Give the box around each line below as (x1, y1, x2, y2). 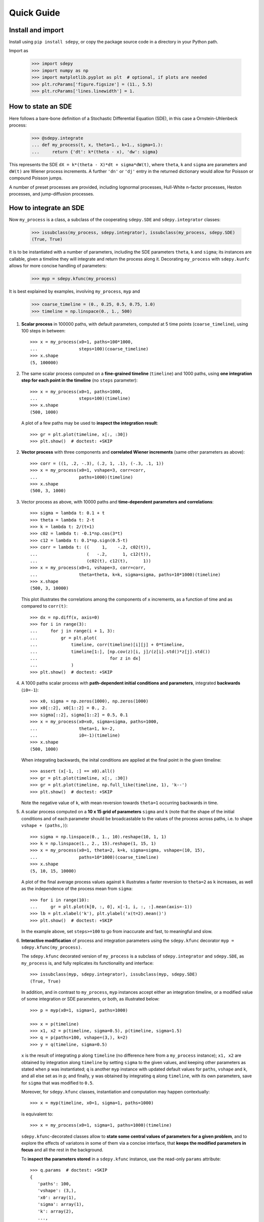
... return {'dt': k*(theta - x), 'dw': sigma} (31, 149, 158, 154)
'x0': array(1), (37, 1195, 77, 1200)
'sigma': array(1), (37, 1201, 85, 1207)
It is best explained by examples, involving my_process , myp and (9, 288, 140, 294)
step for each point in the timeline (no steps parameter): (21, 377, 138, 383)
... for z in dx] (30, 655, 141, 661)
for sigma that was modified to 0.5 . (21, 1080, 94, 1086)
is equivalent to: (21, 1111, 53, 1117)
